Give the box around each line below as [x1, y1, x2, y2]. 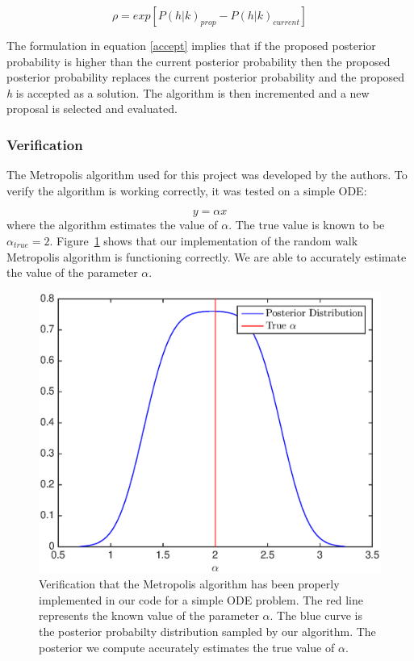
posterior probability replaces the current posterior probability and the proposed [6, 69, 405, 86]
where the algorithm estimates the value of [6, 216, 218, 233]
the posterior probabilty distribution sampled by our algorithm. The [39, 622, 376, 639]
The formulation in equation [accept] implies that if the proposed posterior [6, 37, 376, 53]
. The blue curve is [270, 607, 362, 624]
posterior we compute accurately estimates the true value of [39, 638, 335, 655]
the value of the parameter [6, 264, 138, 281]
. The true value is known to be [228, 216, 385, 233]
